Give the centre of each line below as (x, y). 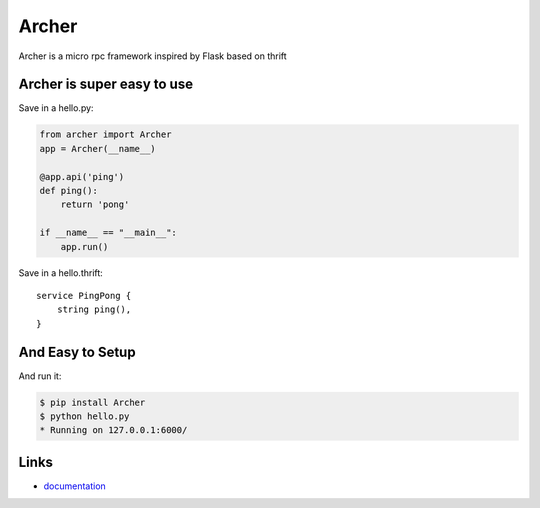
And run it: (40, 376)
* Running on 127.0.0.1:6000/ (113, 430)
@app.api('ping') (82, 176)
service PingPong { (84, 295)
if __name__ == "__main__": (108, 233)
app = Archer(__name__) (98, 148)
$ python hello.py (84, 416)
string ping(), (94, 309)
